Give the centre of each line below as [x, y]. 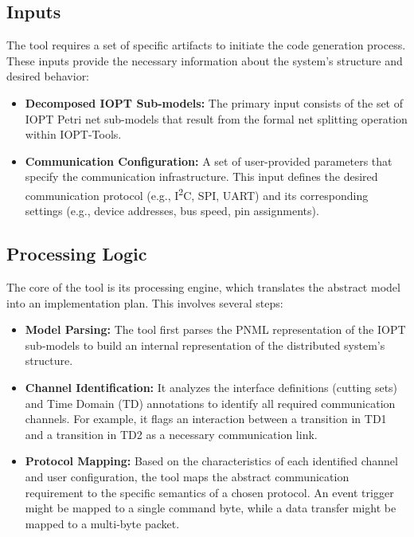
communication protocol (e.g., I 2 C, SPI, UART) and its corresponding [197, 194]
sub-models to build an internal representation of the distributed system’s [205, 345]
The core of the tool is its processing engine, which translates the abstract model [203, 287]
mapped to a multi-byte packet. [102, 523]
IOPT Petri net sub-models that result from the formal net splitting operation [216, 118]
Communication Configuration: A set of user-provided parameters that [209, 161]
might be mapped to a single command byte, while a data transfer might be [211, 508]
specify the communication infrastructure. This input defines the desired [201, 176]
